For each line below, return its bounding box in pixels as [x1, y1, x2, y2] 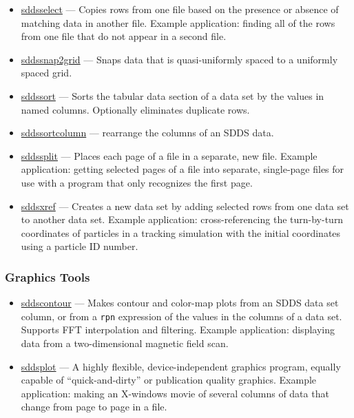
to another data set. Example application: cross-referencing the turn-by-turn [21, 212, 344, 227]
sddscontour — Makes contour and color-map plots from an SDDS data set [21, 295, 339, 310]
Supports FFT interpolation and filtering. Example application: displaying [21, 322, 335, 337]
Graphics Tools [5, 268, 90, 285]
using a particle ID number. [21, 239, 138, 253]
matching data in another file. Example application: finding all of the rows [21, 15, 335, 30]
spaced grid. [21, 65, 72, 80]
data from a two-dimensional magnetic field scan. [21, 335, 229, 350]
